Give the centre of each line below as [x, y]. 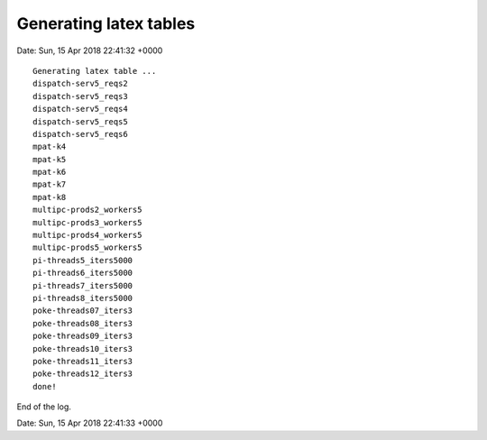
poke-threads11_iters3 [83, 361]
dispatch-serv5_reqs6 [80, 134]
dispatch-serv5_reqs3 [80, 96]
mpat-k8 [50, 197]
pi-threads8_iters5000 [83, 298]
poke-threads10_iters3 [83, 348]
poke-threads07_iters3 [83, 311]
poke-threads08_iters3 [83, 323]
